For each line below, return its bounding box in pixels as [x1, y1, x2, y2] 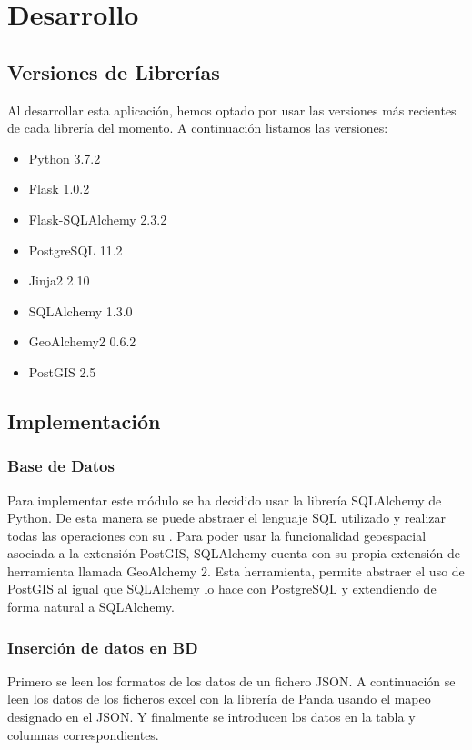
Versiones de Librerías [7, 57, 220, 85]
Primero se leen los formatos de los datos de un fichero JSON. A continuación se [7, 671, 456, 690]
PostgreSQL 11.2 [28, 240, 123, 259]
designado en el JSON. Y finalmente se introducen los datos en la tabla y [7, 707, 416, 726]
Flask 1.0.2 [28, 179, 90, 198]
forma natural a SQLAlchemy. [7, 597, 175, 616]
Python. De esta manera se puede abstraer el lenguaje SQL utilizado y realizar [7, 508, 447, 527]
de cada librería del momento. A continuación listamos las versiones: [7, 118, 388, 137]
